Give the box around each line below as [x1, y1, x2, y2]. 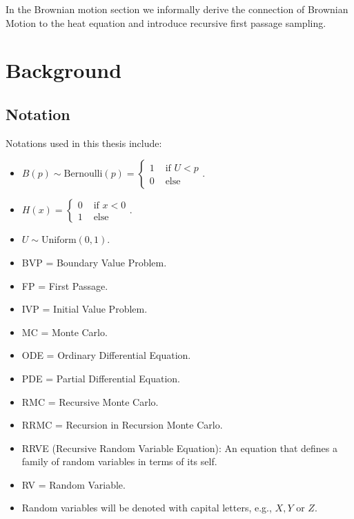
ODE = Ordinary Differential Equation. [21, 348, 191, 362]
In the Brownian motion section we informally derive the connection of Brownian [6, 2, 348, 16]
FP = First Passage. [21, 278, 108, 293]
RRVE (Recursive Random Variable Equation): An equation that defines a [21, 440, 338, 455]
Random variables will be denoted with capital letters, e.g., [21, 500, 272, 515]
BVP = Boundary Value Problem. [21, 255, 167, 269]
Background [6, 56, 122, 84]
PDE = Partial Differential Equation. [21, 371, 180, 385]
